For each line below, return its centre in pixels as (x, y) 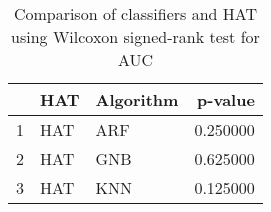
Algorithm (137, 99)
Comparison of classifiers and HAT (135, 13)
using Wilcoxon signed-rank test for (135, 36)
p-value (226, 99)
